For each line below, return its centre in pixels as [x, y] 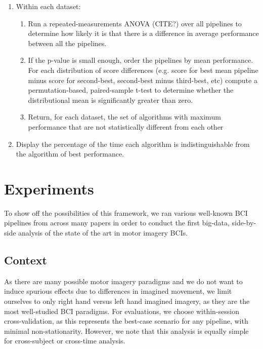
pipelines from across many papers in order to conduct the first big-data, [117, 223]
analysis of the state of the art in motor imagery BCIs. [103, 233]
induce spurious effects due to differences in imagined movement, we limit [118, 291]
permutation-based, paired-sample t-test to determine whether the [131, 90]
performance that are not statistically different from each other [126, 126]
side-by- [244, 223]
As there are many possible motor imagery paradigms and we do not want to [123, 281]
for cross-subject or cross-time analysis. [65, 341]
